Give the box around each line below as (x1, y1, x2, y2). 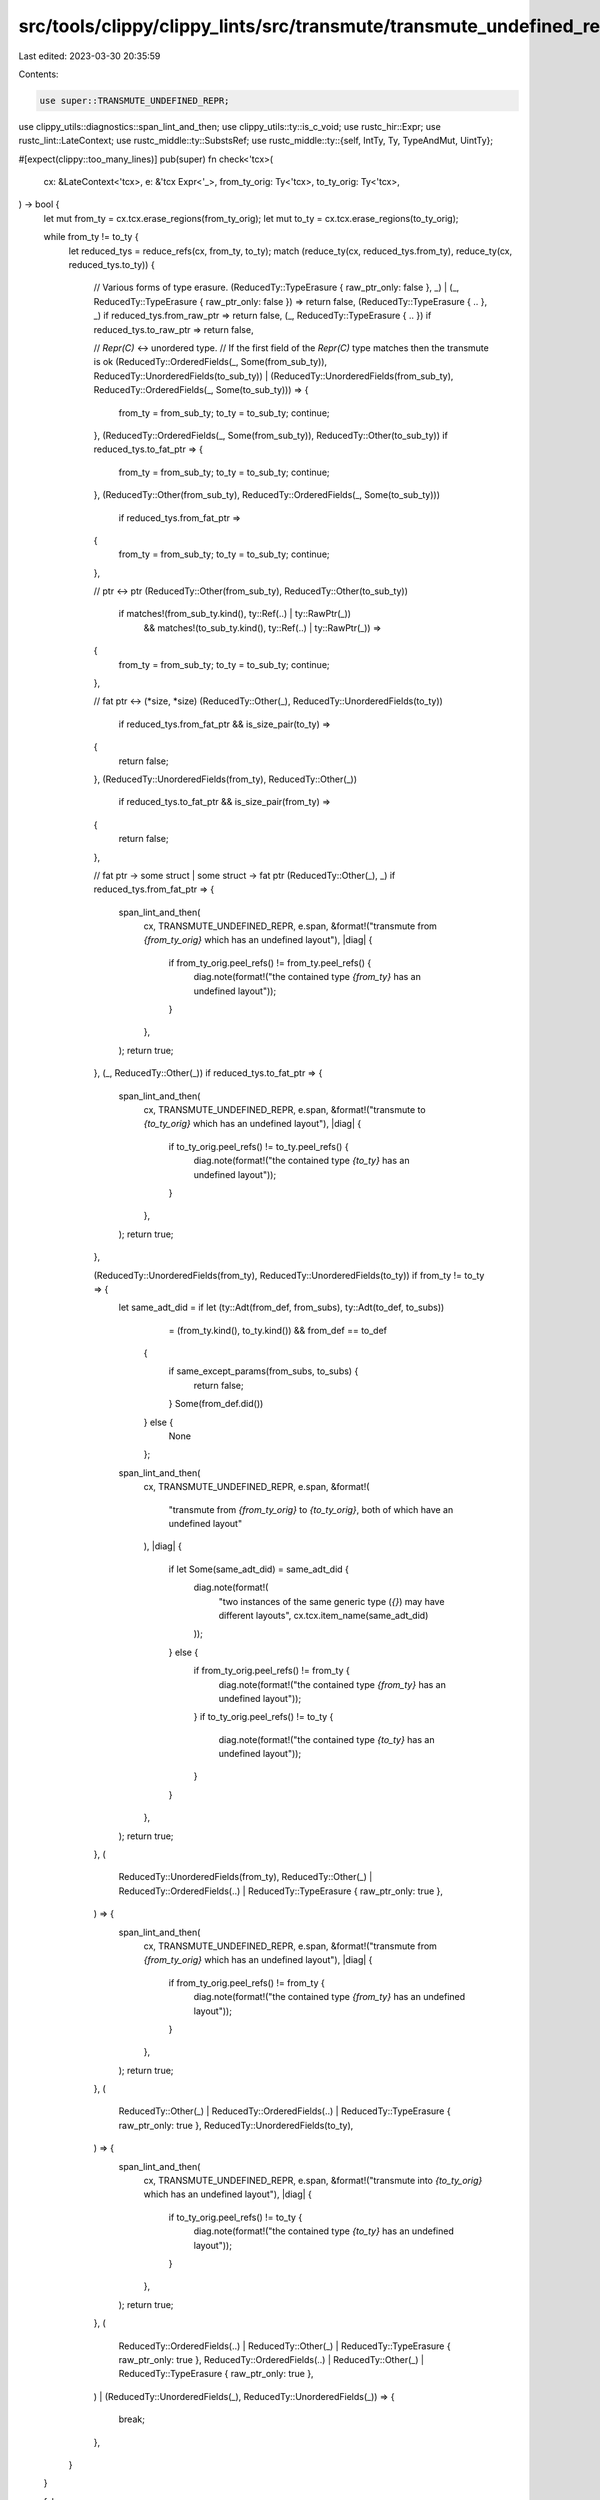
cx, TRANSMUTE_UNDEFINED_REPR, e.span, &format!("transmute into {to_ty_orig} (143, 2175, 483, 2187)
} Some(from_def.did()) (168, 1398, 264, 1410)
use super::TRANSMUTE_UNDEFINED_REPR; (39, 95, 230, 106)
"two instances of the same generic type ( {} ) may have (218, 1595, 445, 1607)
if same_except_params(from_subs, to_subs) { (168, 1365, 359, 1377)
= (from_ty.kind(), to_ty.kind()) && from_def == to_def (168, 1324, 388, 1336)
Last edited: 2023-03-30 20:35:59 (18, 50, 161, 62)
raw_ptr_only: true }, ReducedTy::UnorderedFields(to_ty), (118, 2119, 354, 2131)
